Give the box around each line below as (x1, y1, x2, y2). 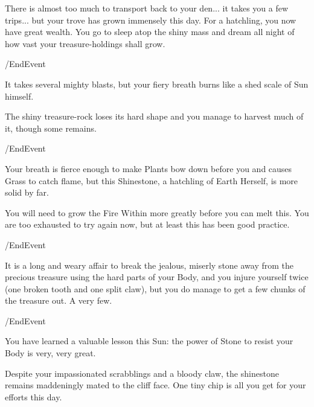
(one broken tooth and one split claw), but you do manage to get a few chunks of (5, 282, 306, 295)
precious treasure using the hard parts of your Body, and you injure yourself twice (5, 271, 309, 283)
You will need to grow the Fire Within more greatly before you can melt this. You (5, 206, 309, 219)
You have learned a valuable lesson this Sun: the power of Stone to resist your (5, 335, 293, 347)
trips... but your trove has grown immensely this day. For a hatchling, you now (5, 13, 296, 26)
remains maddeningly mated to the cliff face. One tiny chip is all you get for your (5, 379, 306, 391)
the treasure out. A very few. (5, 294, 112, 307)
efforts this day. (5, 390, 62, 403)
